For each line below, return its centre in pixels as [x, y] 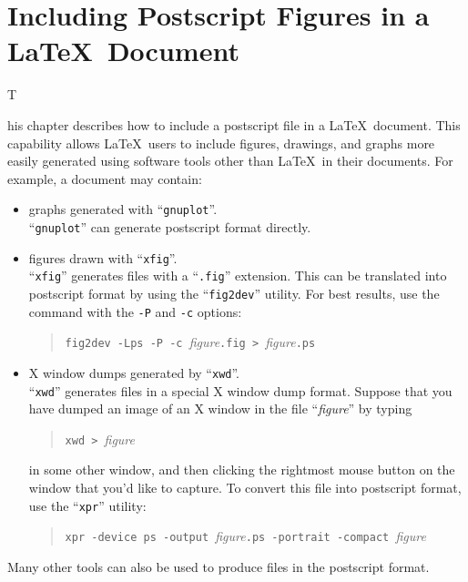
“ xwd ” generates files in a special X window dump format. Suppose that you [240, 390]
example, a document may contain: [105, 178]
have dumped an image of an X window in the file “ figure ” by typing [220, 408]
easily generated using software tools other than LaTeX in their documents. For [230, 161]
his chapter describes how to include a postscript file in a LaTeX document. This [234, 124]
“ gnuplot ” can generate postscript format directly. [170, 226]
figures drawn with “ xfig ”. [103, 257]
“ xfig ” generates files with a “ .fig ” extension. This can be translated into [238, 276]
